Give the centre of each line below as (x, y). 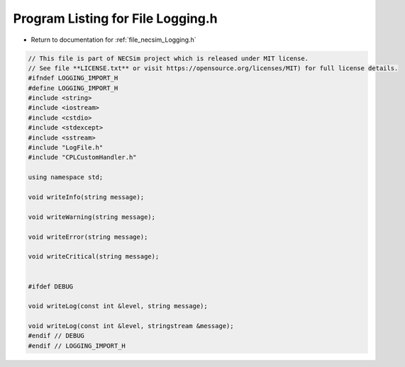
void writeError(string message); (88, 237)
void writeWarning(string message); (92, 217)
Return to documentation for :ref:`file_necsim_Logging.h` (113, 40)
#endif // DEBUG (56, 336)
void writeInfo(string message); (86, 197)
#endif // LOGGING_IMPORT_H (77, 346)
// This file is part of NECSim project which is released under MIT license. (168, 58)
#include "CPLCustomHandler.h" (83, 157)
